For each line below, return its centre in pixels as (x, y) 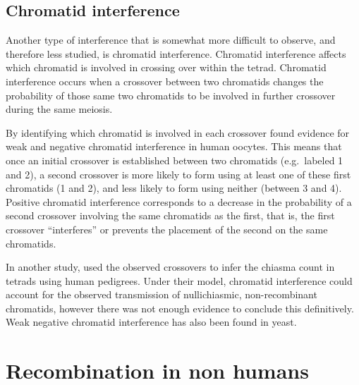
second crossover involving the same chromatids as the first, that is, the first (170, 215)
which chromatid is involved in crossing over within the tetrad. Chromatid (166, 67)
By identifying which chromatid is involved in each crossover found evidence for (178, 132)
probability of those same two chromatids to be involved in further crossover (171, 95)
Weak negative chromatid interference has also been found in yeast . (151, 322)
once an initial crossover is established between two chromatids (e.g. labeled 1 (175, 160)
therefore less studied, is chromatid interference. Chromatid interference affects (176, 53)
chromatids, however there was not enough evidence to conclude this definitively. (180, 308)
